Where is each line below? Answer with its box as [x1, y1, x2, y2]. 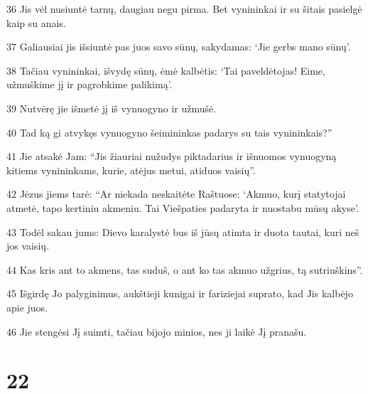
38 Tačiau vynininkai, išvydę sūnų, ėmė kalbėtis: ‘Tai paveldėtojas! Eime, [6, 63, 325, 78]
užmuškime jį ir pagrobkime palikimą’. [6, 77, 173, 92]
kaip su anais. [6, 15, 66, 30]
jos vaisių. [6, 238, 50, 253]
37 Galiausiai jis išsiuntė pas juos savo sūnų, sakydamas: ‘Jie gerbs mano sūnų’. [6, 39, 351, 54]
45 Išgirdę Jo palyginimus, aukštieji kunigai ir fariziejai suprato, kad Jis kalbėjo [6, 286, 353, 301]
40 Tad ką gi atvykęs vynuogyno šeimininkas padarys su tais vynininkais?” [6, 124, 332, 139]
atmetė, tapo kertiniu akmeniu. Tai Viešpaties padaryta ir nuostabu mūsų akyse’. [6, 200, 359, 215]
